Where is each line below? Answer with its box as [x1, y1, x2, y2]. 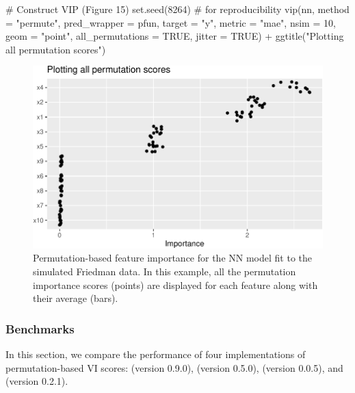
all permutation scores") [5, 42, 106, 56]
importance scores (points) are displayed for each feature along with [33, 277, 318, 292]
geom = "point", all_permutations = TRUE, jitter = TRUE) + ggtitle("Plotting [5, 29, 344, 43]
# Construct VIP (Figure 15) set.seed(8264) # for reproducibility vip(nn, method [5, 2, 350, 16]
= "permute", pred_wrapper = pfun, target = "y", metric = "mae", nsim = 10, [5, 15, 336, 29]
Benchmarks [5, 320, 75, 337]
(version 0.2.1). [5, 374, 68, 388]
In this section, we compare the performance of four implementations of [5, 346, 306, 361]
